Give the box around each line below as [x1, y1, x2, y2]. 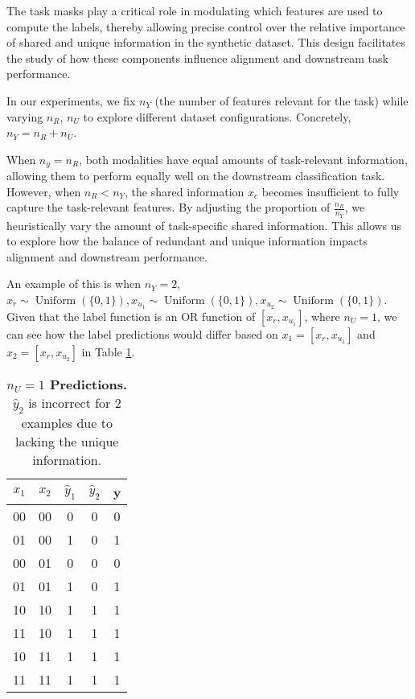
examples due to [21, 413, 113, 433]
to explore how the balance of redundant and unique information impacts [6, 232, 368, 249]
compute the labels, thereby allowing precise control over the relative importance [6, 18, 405, 35]
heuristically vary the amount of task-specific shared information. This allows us [6, 216, 402, 233]
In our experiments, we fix [6, 92, 136, 109]
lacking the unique [14, 432, 119, 451]
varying [6, 108, 43, 125]
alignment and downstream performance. [6, 248, 207, 265]
